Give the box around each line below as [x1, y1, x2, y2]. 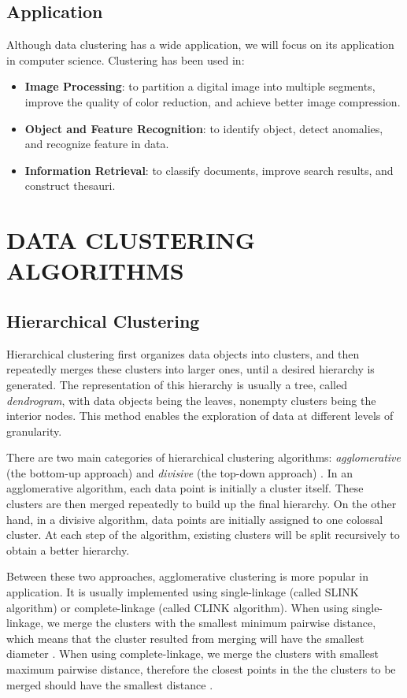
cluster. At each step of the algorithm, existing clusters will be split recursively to [6, 526, 400, 543]
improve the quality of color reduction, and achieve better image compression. [24, 93, 401, 110]
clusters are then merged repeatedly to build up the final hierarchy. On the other [6, 496, 397, 512]
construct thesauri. [24, 177, 116, 194]
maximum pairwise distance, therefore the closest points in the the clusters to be [6, 661, 396, 677]
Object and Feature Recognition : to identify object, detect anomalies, [24, 120, 383, 136]
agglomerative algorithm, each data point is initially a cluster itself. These [6, 480, 364, 496]
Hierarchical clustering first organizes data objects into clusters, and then [6, 345, 360, 362]
